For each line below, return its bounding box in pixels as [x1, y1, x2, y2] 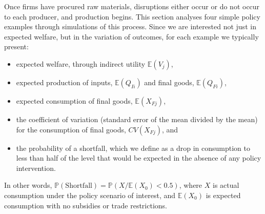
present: [4, 41, 29, 52]
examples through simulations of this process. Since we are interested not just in [4, 21, 256, 32]
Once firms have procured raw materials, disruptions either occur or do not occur [4, 1, 260, 11]
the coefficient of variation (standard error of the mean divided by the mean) [16, 113, 258, 124]
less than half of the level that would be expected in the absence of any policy [16, 152, 261, 163]
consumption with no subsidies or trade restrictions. [4, 200, 167, 210]
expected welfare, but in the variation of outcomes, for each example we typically [4, 31, 259, 42]
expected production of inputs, [16, 76, 113, 87]
